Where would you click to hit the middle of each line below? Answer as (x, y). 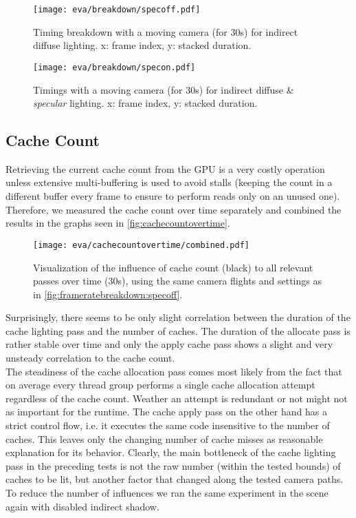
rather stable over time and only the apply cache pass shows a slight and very (169, 344)
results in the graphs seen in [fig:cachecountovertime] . (118, 223)
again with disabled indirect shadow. (82, 506)
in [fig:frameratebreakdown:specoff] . (108, 294)
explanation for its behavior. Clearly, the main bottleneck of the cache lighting (171, 452)
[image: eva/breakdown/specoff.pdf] (117, 10)
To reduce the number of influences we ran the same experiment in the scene (167, 493)
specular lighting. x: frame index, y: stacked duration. (145, 103)
